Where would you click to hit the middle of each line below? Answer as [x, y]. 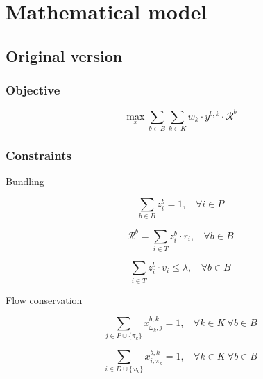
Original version [64, 55]
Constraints [39, 155]
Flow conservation [44, 299]
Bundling [25, 181]
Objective [33, 90]
